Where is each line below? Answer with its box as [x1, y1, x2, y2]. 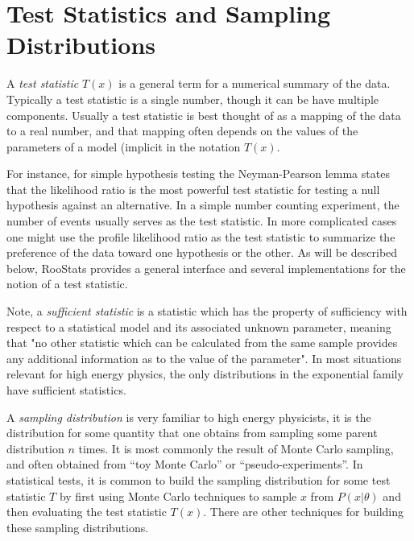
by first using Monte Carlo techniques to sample [59, 487, 297, 504]
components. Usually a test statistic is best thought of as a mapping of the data [6, 106, 401, 123]
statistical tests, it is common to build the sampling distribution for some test [6, 471, 391, 488]
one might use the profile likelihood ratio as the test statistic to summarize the [6, 228, 395, 245]
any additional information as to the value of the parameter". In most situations [6, 349, 402, 366]
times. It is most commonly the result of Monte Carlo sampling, [78, 440, 394, 456]
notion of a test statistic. [6, 275, 128, 292]
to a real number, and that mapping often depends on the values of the [6, 122, 358, 139]
